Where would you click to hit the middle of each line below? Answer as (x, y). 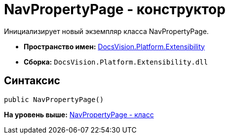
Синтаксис (32, 81)
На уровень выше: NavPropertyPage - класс (79, 114)
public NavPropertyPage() (54, 99)
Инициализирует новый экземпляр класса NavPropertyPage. (106, 31)
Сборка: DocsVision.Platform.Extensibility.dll (116, 62)
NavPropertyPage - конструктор (115, 9)
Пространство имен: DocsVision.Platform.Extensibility (114, 46)
